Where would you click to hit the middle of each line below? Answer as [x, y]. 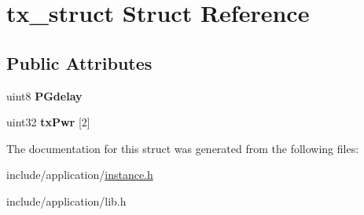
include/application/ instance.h [80, 175]
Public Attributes [79, 62]
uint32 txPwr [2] [48, 122]
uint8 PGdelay [44, 95]
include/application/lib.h [66, 200]
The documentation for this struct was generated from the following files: [183, 148]
